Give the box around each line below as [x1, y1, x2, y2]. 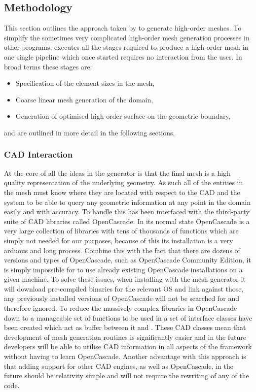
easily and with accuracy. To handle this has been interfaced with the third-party [4, 206, 250, 217]
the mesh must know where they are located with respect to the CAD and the [4, 187, 240, 197]
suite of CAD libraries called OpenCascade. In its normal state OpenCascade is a [4, 216, 250, 226]
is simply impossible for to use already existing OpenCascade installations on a [4, 264, 243, 274]
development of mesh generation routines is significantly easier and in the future [4, 331, 246, 342]
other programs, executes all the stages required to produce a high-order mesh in [4, 42, 248, 52]
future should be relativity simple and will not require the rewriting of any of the [4, 370, 249, 381]
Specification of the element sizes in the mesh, [15, 78, 155, 88]
